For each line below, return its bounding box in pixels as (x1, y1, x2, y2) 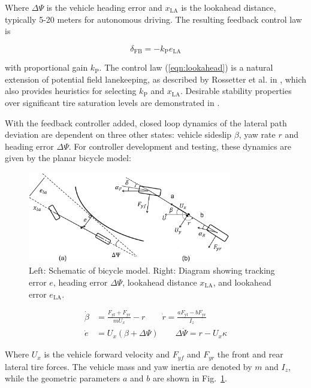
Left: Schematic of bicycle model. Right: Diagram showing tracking (29, 264, 275, 277)
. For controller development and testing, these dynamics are (68, 140, 291, 152)
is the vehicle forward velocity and (44, 348, 170, 360)
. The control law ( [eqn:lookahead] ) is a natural (99, 61, 273, 74)
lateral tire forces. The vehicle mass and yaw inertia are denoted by (5, 360, 252, 372)
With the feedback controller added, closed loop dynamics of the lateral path (5, 116, 287, 129)
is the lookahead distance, (181, 1, 276, 13)
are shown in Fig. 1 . (152, 372, 227, 384)
